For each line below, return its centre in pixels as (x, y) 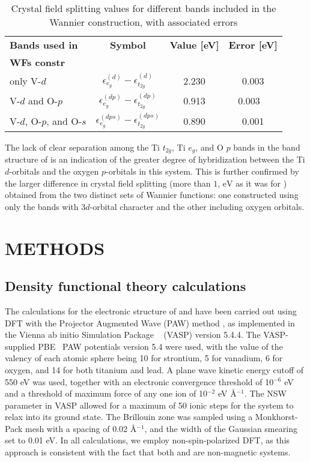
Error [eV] (253, 45)
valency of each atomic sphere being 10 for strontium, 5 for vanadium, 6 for (144, 358)
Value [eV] (194, 45)
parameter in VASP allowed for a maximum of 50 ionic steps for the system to (149, 405)
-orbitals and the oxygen (54, 171)
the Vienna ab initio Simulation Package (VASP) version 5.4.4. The (133, 334)
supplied (20, 346)
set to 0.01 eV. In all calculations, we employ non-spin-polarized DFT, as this (147, 440)
